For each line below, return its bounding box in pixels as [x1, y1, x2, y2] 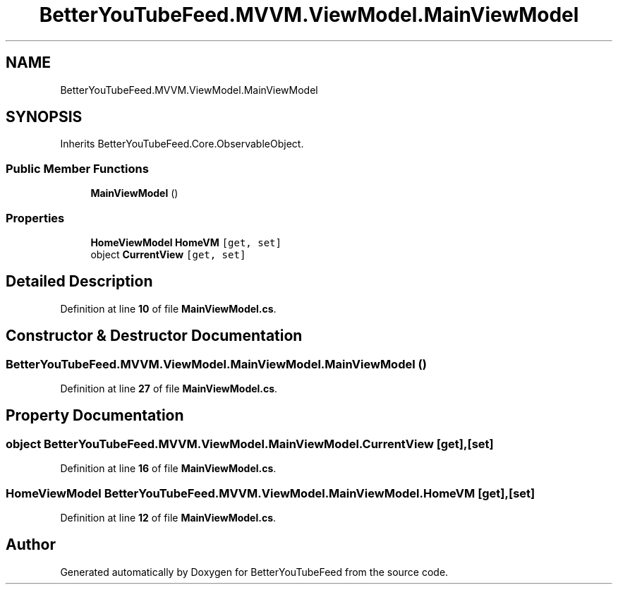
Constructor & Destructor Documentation [6, 327, 303, 345]
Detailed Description [6, 272, 153, 291]
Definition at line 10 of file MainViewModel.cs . [60, 302, 277, 315]
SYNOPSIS [6, 108, 83, 126]
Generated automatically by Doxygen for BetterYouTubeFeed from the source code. [60, 565, 449, 578]
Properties [6, 210, 65, 225]
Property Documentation [6, 407, 184, 425]
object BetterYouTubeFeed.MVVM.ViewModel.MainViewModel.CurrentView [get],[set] [6, 436, 494, 451]
